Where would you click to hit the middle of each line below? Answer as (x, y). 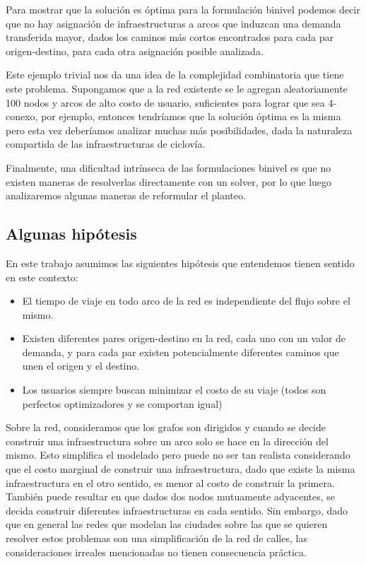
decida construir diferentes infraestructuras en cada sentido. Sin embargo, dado (177, 510)
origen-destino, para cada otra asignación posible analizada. (135, 51)
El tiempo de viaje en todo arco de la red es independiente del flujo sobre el (186, 301)
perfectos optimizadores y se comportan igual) (122, 403)
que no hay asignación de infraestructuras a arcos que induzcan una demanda (173, 23)
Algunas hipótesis (71, 234)
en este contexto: (42, 277)
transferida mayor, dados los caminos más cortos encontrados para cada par (170, 37)
